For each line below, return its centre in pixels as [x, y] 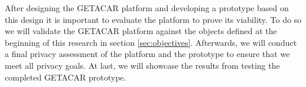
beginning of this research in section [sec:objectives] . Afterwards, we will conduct [151, 42]
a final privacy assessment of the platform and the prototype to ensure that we [147, 54]
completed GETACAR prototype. [66, 77]
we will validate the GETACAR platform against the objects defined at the [141, 31]
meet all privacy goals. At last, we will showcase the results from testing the [142, 65]
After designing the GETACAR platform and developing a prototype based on [147, 8]
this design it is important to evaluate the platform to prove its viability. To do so [153, 19]
